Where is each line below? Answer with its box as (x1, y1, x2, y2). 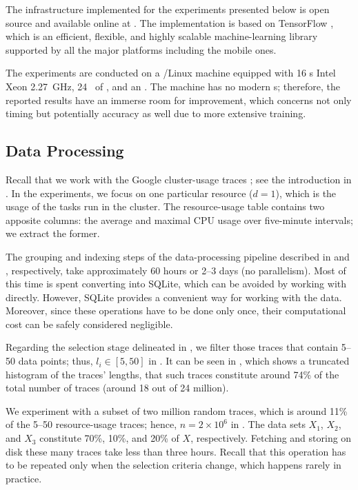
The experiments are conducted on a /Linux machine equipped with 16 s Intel (6, 65, 336, 80)
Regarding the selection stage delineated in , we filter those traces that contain (6, 340, 339, 354)
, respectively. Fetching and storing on (190, 431, 352, 445)
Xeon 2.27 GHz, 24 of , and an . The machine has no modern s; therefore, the (6, 79, 340, 93)
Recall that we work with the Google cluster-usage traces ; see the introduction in (6, 172, 352, 186)
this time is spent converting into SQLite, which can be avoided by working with (6, 276, 347, 291)
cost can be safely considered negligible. (6, 316, 173, 331)
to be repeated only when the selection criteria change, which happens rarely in (6, 458, 341, 472)
